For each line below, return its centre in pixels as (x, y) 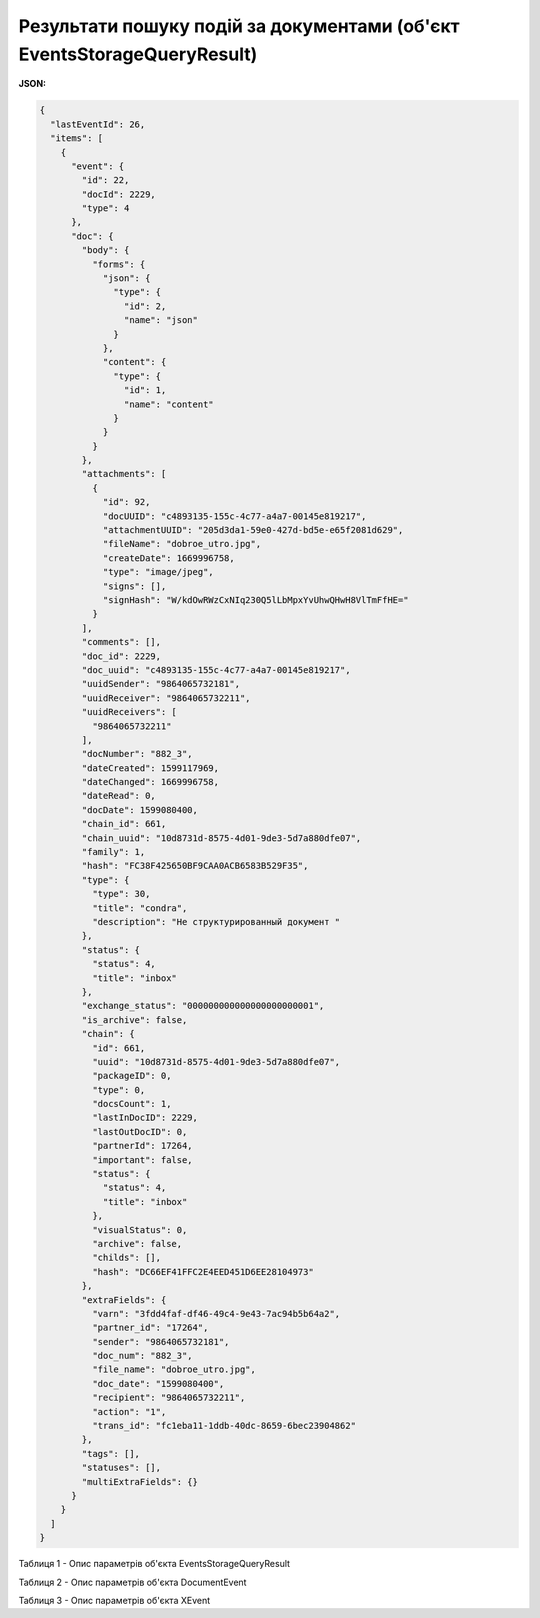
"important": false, (142, 1159)
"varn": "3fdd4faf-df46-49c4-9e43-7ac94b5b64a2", (216, 1313)
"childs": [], (126, 1258)
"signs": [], (134, 586)
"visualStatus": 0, (139, 1229)
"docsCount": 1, (131, 1104)
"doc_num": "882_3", (142, 1356)
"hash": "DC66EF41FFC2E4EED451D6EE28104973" (202, 1271)
